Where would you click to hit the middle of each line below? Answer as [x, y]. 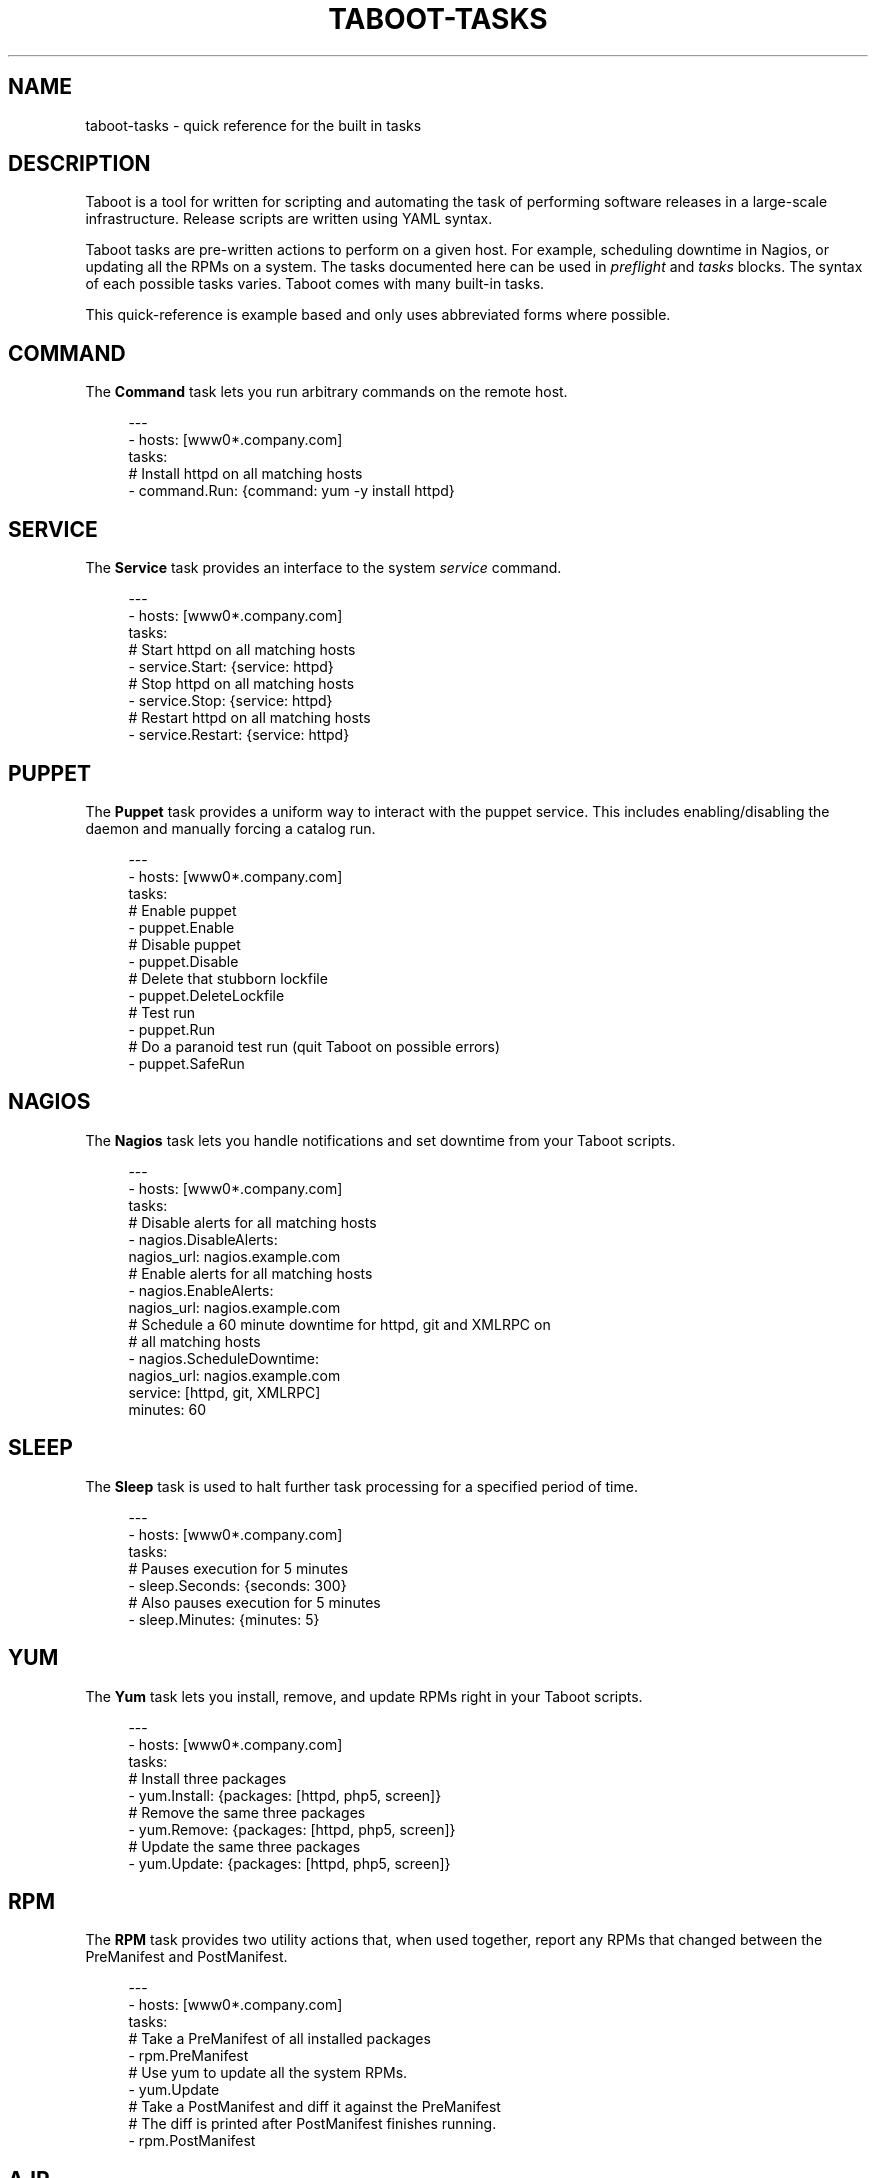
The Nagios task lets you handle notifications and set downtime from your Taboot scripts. [380, 1140]
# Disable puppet [184, 944]
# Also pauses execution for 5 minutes [254, 1602]
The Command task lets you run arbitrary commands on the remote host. [326, 392]
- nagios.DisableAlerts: [203, 1239]
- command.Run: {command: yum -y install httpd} [291, 491]
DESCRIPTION [79, 164]
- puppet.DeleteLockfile [206, 995]
